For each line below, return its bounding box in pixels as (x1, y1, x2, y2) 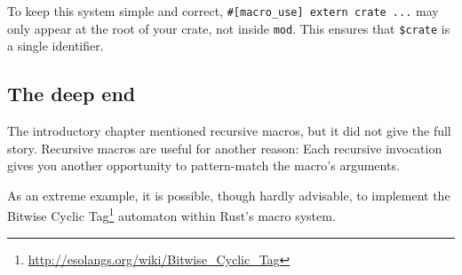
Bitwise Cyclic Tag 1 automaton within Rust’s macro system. (7, 204, 336, 225)
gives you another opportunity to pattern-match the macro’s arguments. (7, 156, 400, 175)
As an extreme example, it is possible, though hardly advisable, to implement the (7, 185, 450, 204)
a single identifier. (7, 36, 104, 55)
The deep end (7, 80, 136, 107)
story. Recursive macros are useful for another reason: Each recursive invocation (7, 138, 442, 157)
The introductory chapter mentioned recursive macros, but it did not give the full (7, 122, 451, 140)
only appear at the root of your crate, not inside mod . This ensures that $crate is (7, 19, 450, 37)
